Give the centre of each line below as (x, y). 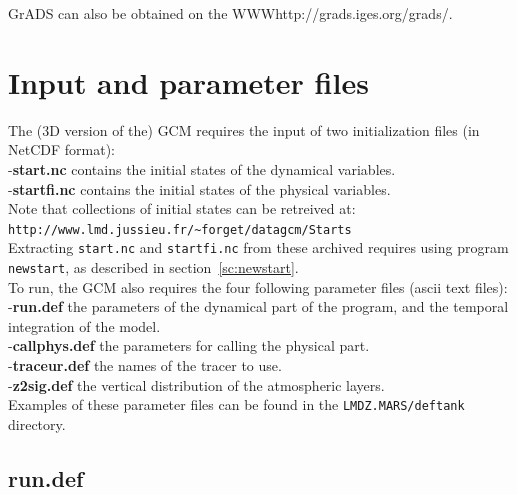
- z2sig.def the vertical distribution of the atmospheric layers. (196, 384)
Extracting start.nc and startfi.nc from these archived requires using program (258, 247)
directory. (37, 423)
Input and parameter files (188, 81)
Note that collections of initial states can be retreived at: (182, 208)
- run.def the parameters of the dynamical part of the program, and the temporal (258, 306)
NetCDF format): (61, 149)
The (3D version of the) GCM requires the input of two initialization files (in (244, 129)
